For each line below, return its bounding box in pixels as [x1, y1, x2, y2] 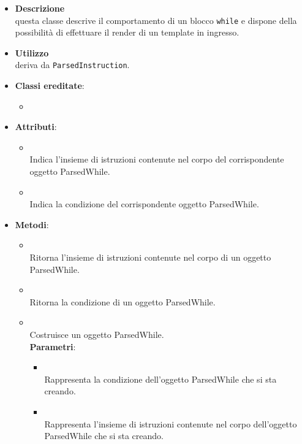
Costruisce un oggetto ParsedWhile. [29, 328, 164, 340]
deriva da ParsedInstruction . [15, 58, 130, 71]
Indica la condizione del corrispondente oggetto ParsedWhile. [29, 197, 259, 210]
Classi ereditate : [15, 79, 85, 92]
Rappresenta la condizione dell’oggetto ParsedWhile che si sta [44, 372, 277, 385]
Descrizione [15, 2, 65, 14]
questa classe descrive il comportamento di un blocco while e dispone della [15, 13, 297, 26]
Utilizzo [15, 46, 49, 59]
